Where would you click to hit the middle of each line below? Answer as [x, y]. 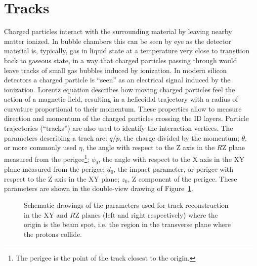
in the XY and [46, 214]
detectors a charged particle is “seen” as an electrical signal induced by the [117, 80]
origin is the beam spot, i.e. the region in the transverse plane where [127, 224]
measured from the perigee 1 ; [47, 158]
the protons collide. [53, 234]
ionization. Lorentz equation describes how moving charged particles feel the [120, 89]
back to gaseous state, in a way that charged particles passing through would [121, 60]
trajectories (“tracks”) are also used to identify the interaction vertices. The [119, 128]
